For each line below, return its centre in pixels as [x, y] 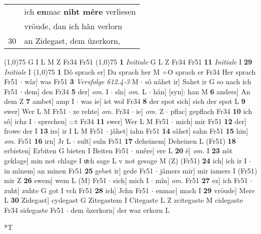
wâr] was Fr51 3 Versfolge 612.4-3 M [82, 81]
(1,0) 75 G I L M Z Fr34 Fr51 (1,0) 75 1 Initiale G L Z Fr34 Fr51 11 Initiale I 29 [128, 62]
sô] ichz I [18, 121]
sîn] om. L [131, 91]
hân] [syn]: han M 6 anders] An [202, 91]
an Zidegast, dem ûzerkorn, [72, 41]
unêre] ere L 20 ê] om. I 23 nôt [184, 151]
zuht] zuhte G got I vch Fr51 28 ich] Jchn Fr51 [77, 190]
